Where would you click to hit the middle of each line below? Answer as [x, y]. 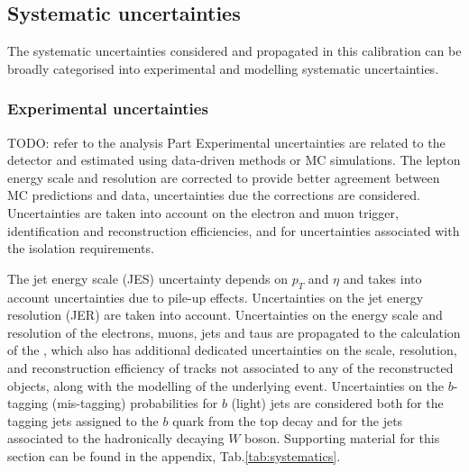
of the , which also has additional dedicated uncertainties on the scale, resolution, [232, 350]
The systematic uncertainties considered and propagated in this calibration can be [234, 51]
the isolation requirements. [81, 248]
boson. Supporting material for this [342, 438]
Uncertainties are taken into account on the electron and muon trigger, [203, 212]
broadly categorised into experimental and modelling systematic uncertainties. [223, 68]
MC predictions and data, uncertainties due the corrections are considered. [214, 195]
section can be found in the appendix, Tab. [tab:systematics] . [174, 455]
